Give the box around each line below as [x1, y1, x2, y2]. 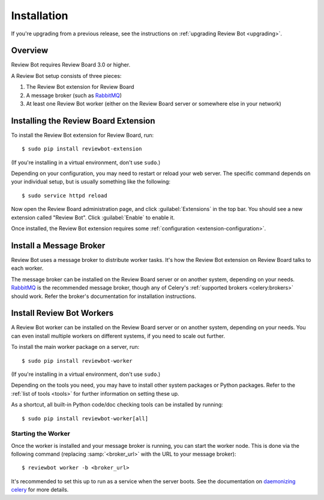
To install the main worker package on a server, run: [11, 344, 140, 351]
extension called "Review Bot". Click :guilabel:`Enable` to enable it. [11, 213, 175, 221]
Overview [11, 46, 49, 56]
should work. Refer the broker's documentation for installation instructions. [11, 293, 196, 300]
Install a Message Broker [11, 240, 106, 251]
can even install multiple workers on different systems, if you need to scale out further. [11, 332, 225, 339]
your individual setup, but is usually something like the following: [11, 178, 171, 185]
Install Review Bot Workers [11, 308, 114, 318]
